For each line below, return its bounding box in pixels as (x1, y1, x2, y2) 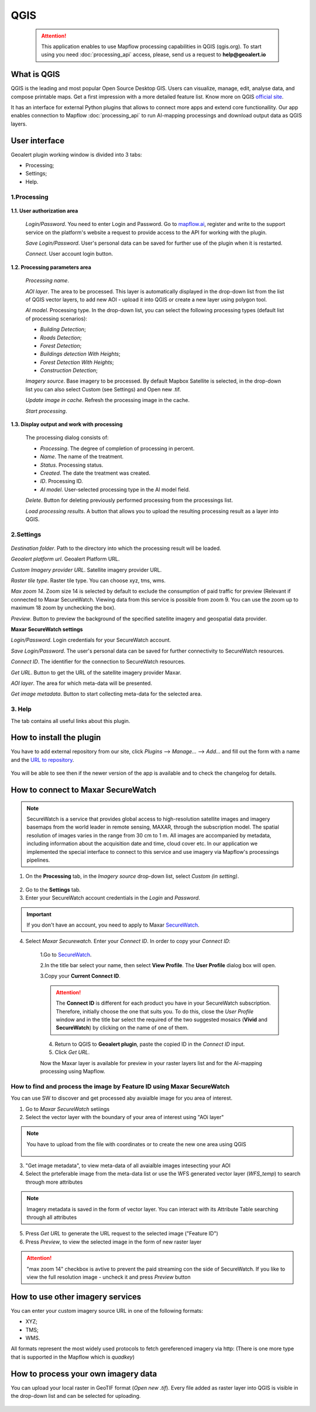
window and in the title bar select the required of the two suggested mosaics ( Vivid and (56, 1016, 267, 1023)
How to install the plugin (11, 732, 101, 742)
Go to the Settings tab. (25, 886, 81, 893)
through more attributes (25, 1178, 83, 1185)
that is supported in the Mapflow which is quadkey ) (11, 1353, 135, 1360)
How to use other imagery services (11, 1292, 142, 1302)
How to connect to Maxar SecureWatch (11, 785, 157, 795)
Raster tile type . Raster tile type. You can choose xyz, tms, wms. (11, 577, 166, 584)
